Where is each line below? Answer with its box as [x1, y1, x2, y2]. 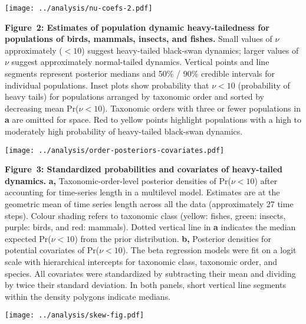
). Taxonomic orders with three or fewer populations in [102, 102, 301, 114]
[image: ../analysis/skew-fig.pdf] [5, 311, 144, 320]
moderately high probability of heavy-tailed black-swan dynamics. [5, 125, 243, 137]
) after [254, 174, 278, 186]
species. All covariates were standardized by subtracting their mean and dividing [5, 267, 296, 279]
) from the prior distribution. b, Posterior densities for [74, 232, 271, 244]
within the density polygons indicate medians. [5, 290, 171, 302]
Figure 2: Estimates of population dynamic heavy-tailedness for [5, 21, 269, 33]
